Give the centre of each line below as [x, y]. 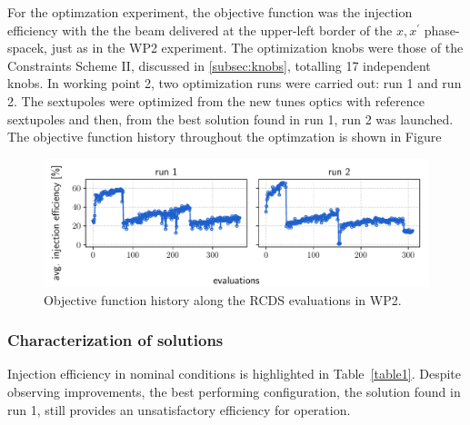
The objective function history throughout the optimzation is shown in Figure [225, 137]
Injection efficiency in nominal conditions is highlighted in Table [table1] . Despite [235, 374]
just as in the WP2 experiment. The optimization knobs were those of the [257, 48]
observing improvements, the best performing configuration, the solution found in [234, 391]
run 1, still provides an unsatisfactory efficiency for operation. [179, 409]
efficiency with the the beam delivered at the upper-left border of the [200, 30]
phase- [442, 30]
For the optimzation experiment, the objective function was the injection [210, 12]
